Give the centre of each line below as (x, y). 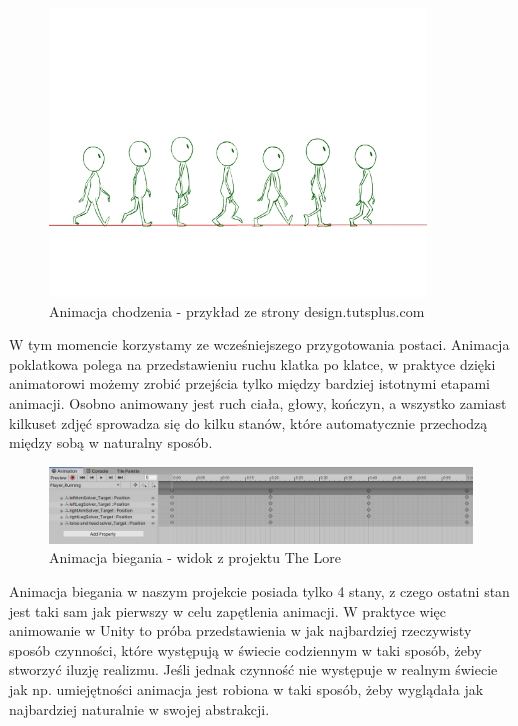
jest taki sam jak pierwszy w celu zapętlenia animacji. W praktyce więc (227, 610)
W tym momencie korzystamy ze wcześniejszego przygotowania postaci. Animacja (259, 344)
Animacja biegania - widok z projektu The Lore (195, 557)
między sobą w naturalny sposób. (111, 442)
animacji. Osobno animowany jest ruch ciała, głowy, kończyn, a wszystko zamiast (258, 403)
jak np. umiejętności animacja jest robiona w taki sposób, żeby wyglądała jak (246, 689)
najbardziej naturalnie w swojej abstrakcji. (139, 708)
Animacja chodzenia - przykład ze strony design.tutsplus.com (237, 310)
